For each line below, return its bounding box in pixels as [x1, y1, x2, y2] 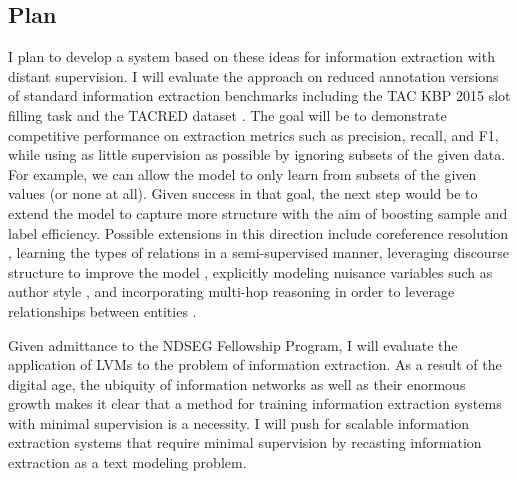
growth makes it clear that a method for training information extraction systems [8, 393, 502, 414]
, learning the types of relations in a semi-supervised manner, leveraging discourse [8, 242, 509, 263]
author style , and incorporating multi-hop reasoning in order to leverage [8, 281, 455, 302]
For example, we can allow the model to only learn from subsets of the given [8, 163, 477, 184]
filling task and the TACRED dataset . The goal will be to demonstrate [8, 104, 447, 125]
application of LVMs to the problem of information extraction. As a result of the [8, 354, 502, 375]
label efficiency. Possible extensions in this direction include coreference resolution [8, 222, 509, 243]
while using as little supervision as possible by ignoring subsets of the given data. [8, 144, 506, 165]
